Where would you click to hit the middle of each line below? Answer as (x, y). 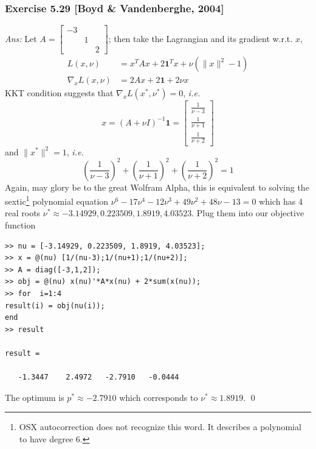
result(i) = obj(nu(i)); (55, 306)
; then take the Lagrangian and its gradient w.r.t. (201, 38)
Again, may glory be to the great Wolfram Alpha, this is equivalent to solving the (157, 187)
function (20, 225)
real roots (23, 213)
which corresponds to (159, 397)
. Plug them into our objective (248, 213)
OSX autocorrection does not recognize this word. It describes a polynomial (160, 427)
